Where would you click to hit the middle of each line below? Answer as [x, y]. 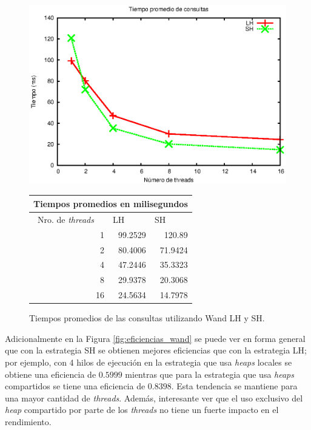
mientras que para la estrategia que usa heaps [209, 374]
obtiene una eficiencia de [51, 374]
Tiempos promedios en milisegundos [111, 203]
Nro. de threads [65, 219]
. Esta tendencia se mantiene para [234, 386]
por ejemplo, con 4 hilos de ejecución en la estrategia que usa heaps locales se [149, 362]
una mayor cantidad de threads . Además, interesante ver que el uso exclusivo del [154, 398]
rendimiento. [28, 421]
